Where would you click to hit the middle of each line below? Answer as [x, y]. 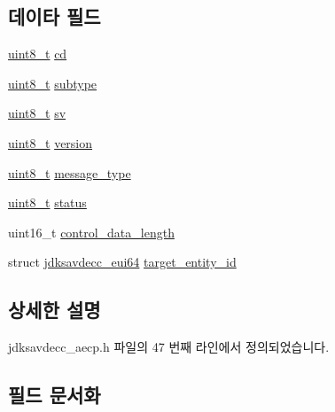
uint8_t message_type [70, 172]
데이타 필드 [55, 16]
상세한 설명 [55, 310]
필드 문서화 [55, 395]
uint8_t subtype [53, 83]
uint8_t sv [37, 113]
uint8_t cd [38, 54]
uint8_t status [47, 202]
